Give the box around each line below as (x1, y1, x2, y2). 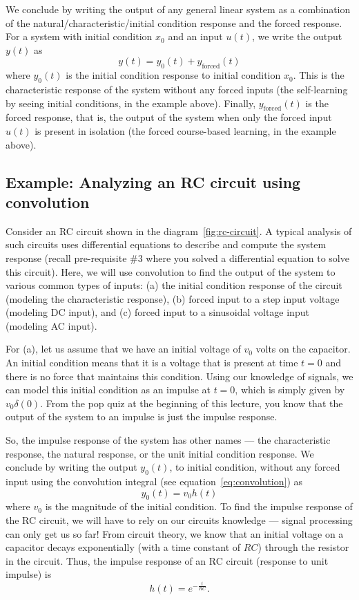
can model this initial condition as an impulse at (6, 382, 211, 397)
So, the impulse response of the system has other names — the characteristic (6, 433, 331, 447)
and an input (168, 29, 223, 44)
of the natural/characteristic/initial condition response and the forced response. (6, 15, 342, 30)
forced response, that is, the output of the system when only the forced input (6, 110, 332, 124)
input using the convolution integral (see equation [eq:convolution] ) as (6, 474, 303, 489)
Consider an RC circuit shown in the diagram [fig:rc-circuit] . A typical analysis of (6, 223, 352, 238)
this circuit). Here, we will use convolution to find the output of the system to (6, 264, 336, 279)
